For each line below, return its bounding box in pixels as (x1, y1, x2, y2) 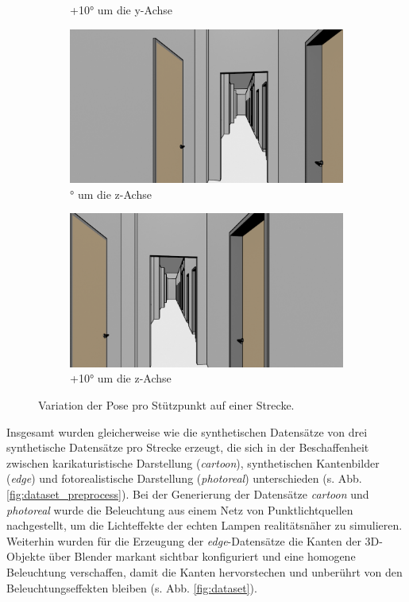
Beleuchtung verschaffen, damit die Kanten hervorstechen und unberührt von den (6, 563, 403, 580)
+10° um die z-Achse (70, 370, 172, 386)
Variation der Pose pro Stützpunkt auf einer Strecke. (38, 396, 295, 413)
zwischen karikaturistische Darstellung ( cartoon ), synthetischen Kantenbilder (6, 454, 380, 471)
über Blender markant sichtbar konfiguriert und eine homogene (48, 548, 356, 565)
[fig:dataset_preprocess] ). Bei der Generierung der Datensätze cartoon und (6, 485, 369, 502)
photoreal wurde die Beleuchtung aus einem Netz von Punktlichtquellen (6, 501, 353, 518)
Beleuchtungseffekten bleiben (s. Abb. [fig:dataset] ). (6, 579, 257, 596)
